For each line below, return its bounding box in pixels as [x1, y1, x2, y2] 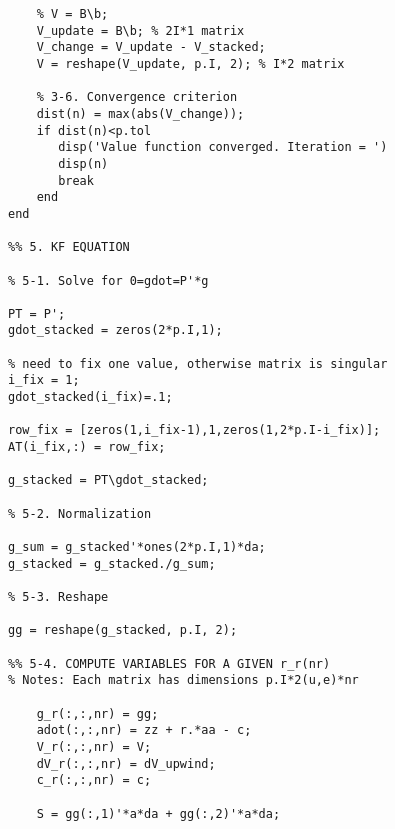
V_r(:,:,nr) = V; [36, 739, 152, 754]
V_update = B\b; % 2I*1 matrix [36, 23, 245, 38]
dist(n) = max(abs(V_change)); [36, 106, 245, 121]
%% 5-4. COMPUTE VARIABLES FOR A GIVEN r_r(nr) [8, 656, 331, 671]
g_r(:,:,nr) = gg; [36, 706, 159, 721]
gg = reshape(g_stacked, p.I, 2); [8, 623, 238, 638]
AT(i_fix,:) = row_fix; [8, 440, 166, 455]
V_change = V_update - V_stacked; [36, 40, 266, 55]
